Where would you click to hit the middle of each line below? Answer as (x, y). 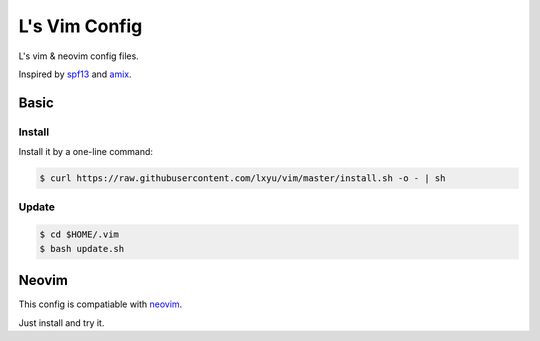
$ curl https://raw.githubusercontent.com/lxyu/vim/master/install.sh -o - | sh (242, 178)
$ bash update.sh (82, 248)
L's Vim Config (80, 26)
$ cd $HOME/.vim (79, 234)
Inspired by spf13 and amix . (75, 74)
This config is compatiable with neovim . (100, 304)
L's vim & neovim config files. (78, 56)
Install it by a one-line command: (86, 152)
